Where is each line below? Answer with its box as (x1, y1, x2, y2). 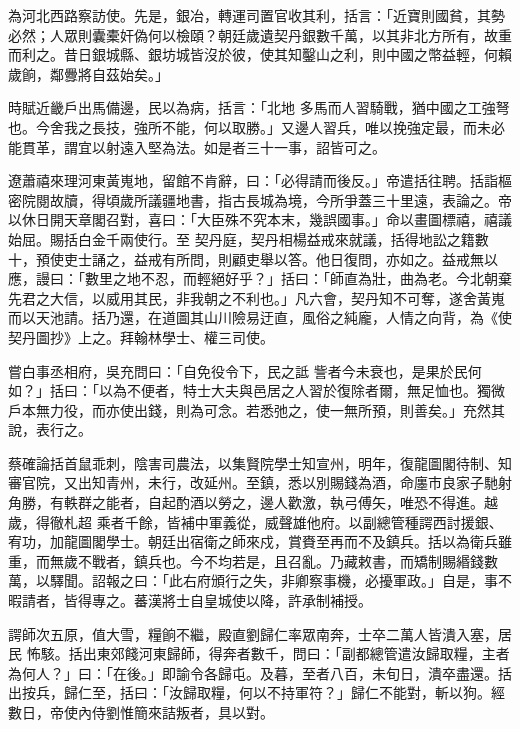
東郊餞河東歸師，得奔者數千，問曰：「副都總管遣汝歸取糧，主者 (96, 643, 510, 664)
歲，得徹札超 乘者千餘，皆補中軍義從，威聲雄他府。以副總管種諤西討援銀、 (8, 511, 503, 532)
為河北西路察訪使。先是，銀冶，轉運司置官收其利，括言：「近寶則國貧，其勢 (8, 5, 505, 25)
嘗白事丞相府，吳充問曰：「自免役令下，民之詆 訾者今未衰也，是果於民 (8, 360, 468, 381)
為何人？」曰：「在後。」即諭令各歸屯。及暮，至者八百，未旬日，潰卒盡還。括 (8, 662, 512, 683)
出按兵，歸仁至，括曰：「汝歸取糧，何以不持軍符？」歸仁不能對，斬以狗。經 (8, 682, 505, 703)
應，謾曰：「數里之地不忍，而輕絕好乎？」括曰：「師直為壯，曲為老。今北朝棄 (8, 268, 512, 289)
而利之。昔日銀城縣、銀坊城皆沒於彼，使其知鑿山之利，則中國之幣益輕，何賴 (8, 44, 512, 65)
